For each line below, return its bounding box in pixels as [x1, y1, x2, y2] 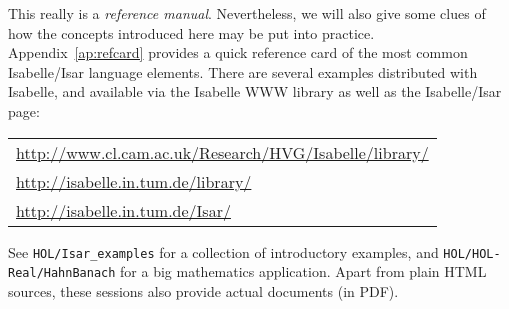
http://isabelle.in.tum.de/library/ [16, 169, 252, 193]
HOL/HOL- [443, 246, 501, 261]
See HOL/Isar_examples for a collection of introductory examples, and [8, 241, 439, 262]
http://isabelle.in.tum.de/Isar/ [16, 198, 231, 222]
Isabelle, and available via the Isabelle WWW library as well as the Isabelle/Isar [8, 81, 502, 102]
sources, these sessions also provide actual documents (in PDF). [8, 280, 399, 301]
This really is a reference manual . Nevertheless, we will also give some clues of [8, 3, 486, 23]
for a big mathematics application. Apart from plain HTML [120, 261, 487, 282]
